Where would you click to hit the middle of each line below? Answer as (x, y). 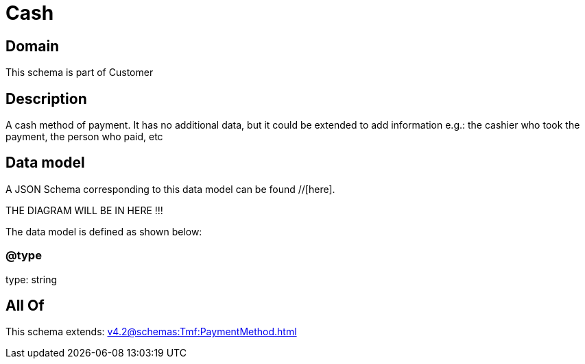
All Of (25, 306)
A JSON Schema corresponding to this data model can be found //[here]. (170, 189)
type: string (32, 279)
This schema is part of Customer (80, 73)
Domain (33, 46)
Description (46, 99)
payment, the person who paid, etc (84, 137)
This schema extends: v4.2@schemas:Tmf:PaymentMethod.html (151, 332)
